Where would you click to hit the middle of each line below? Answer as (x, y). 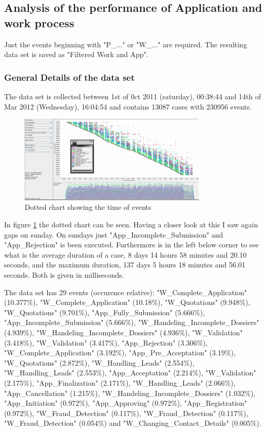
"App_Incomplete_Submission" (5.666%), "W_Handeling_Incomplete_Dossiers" (132, 322)
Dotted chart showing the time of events (88, 207)
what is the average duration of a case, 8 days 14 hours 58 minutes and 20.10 (126, 254)
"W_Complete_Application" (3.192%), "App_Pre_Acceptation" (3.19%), (120, 353)
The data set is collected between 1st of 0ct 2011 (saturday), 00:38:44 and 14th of (133, 96)
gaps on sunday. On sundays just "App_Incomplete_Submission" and (114, 234)
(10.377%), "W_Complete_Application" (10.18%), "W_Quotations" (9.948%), (127, 302)
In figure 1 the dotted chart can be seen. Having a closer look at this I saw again (131, 224)
